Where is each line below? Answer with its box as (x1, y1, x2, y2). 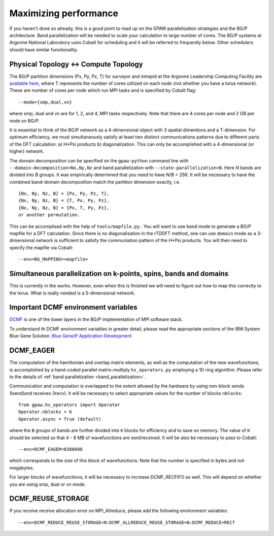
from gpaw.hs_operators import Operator (18, 402, 120, 408)
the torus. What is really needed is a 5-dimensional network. (9, 290, 135, 296)
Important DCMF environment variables (9, 303, 138, 312)
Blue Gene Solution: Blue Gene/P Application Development (9, 333, 132, 339)
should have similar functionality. (9, 46, 78, 53)
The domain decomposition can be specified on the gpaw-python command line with (9, 157, 189, 163)
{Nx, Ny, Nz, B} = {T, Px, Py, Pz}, (18, 198, 110, 204)
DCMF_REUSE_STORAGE (9, 494, 90, 503)
